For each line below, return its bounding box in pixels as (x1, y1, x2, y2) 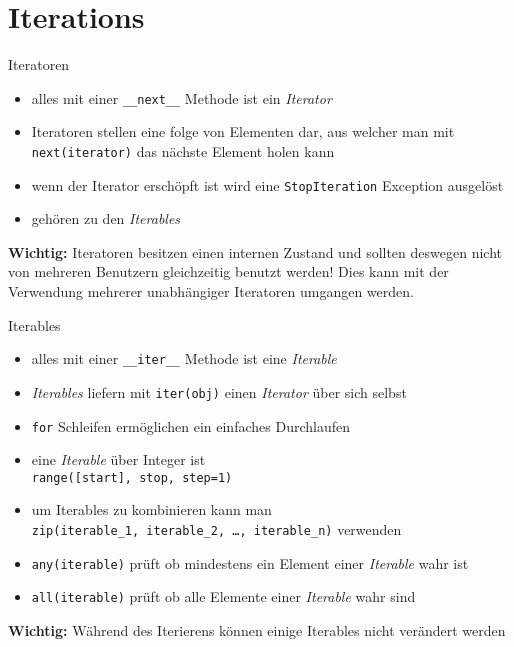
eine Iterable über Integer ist (31, 449, 206, 470)
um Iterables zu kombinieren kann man (31, 499, 272, 520)
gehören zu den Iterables (31, 208, 181, 229)
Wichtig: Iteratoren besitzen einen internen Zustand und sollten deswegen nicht (8, 241, 502, 262)
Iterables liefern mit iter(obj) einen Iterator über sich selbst (31, 381, 407, 402)
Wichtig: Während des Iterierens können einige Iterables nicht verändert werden (8, 620, 506, 641)
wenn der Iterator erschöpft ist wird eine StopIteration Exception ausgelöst (31, 174, 504, 195)
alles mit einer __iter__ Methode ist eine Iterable (31, 348, 337, 369)
